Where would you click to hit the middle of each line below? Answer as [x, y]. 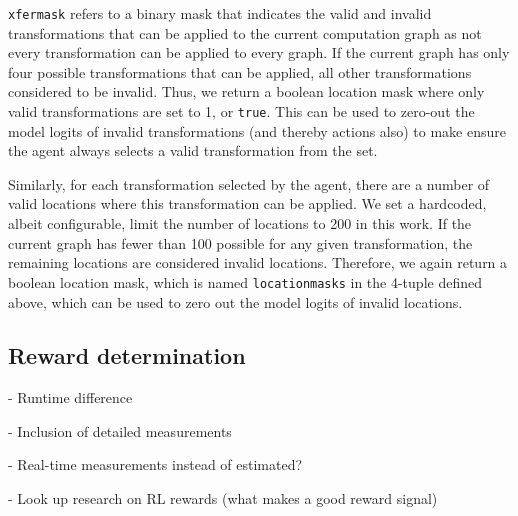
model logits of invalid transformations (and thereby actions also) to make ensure [257, 130]
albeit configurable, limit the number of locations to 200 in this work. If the [240, 223]
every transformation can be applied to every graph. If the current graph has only [259, 52]
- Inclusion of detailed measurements [120, 430]
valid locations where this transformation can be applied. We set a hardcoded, [247, 203]
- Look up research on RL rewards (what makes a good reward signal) [223, 498]
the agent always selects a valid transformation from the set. [193, 150]
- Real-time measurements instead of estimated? [155, 464]
